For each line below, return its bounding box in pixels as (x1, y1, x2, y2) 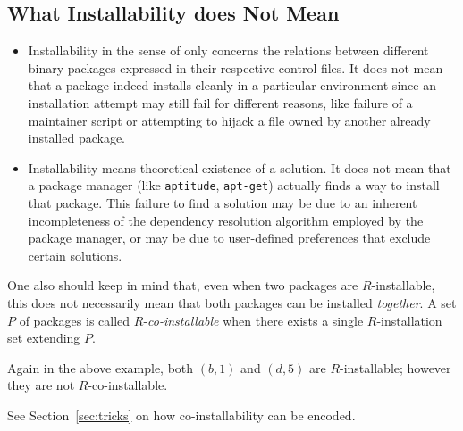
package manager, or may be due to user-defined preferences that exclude (28, 228, 431, 247)
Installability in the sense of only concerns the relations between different (28, 41, 429, 60)
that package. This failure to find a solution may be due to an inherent (28, 194, 417, 212)
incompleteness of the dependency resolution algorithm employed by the (28, 211, 424, 229)
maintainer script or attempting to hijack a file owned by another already (28, 111, 431, 129)
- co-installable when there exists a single (143, 311, 364, 329)
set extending (7, 328, 80, 347)
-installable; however (340, 358, 451, 377)
